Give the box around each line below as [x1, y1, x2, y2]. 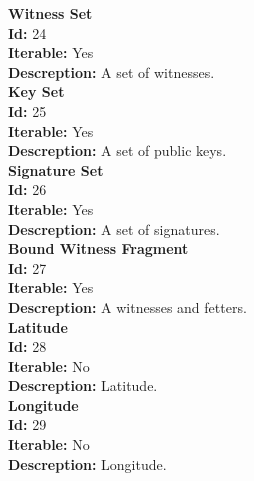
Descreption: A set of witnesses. [8, 61, 215, 82]
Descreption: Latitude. [8, 375, 158, 396]
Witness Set [8, 3, 93, 23]
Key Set [8, 81, 65, 102]
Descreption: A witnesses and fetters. [8, 296, 247, 317]
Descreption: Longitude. [8, 453, 167, 474]
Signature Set [8, 159, 104, 180]
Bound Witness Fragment [8, 238, 189, 259]
